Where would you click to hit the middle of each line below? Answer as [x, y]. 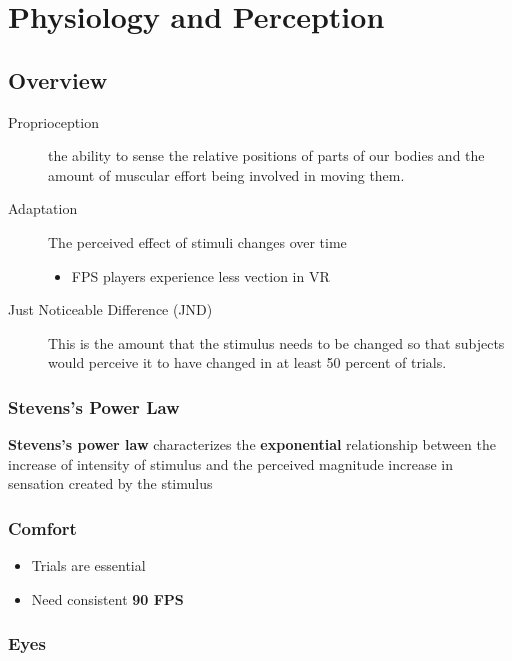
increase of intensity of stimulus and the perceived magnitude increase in [230, 463]
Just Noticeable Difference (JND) [110, 309]
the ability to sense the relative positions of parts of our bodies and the [266, 155]
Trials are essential [88, 565]
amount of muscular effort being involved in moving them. [226, 174]
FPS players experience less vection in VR [200, 275]
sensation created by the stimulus [110, 483]
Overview [58, 79]
